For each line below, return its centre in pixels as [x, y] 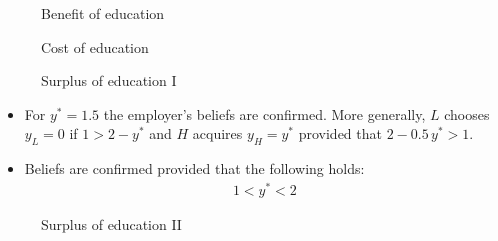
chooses [467, 113]
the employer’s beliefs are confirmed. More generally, [264, 113]
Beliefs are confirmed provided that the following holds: [194, 168]
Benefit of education [103, 13]
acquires [217, 133]
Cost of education [95, 46]
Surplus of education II [111, 223]
